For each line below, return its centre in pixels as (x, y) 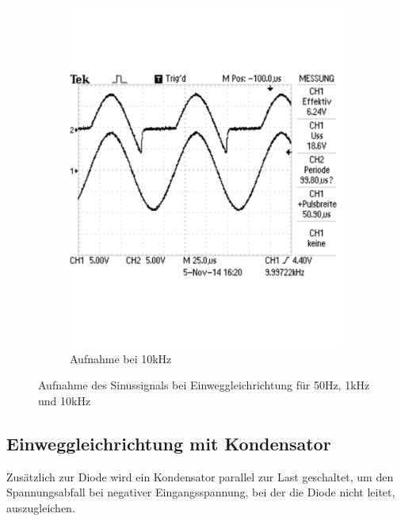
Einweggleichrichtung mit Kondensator (169, 443)
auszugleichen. (41, 507)
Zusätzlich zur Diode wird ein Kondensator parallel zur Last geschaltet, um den (200, 476)
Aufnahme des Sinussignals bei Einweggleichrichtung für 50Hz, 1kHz (204, 385)
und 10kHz (65, 400)
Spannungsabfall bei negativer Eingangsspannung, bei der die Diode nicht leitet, (201, 492)
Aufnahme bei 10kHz (121, 358)
